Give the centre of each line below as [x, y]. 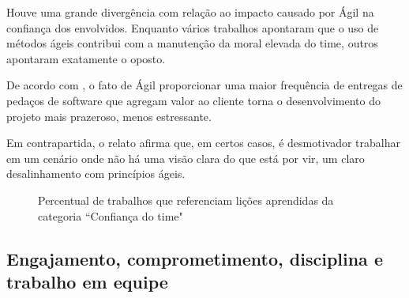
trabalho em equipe [87, 281]
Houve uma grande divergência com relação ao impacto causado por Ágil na [190, 12]
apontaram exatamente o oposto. [86, 58]
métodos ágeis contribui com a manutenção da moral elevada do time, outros [192, 43]
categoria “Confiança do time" [111, 215]
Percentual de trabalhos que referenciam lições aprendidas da [186, 200]
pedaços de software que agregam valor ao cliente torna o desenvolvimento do [193, 100]
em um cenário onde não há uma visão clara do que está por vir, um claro [186, 158]
